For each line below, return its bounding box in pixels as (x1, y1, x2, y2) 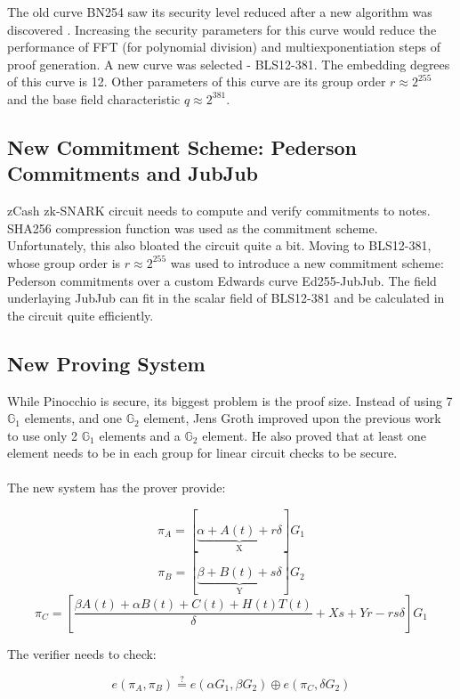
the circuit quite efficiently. (7, 305, 154, 324)
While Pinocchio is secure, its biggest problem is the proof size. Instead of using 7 (7, 391, 453, 410)
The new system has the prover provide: (7, 478, 226, 497)
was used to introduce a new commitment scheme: (170, 253, 444, 272)
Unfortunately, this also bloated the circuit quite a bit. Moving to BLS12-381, (7, 236, 432, 255)
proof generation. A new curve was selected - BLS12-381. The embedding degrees (7, 54, 450, 73)
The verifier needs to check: (7, 644, 157, 662)
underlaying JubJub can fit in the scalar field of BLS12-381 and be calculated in (7, 289, 445, 307)
